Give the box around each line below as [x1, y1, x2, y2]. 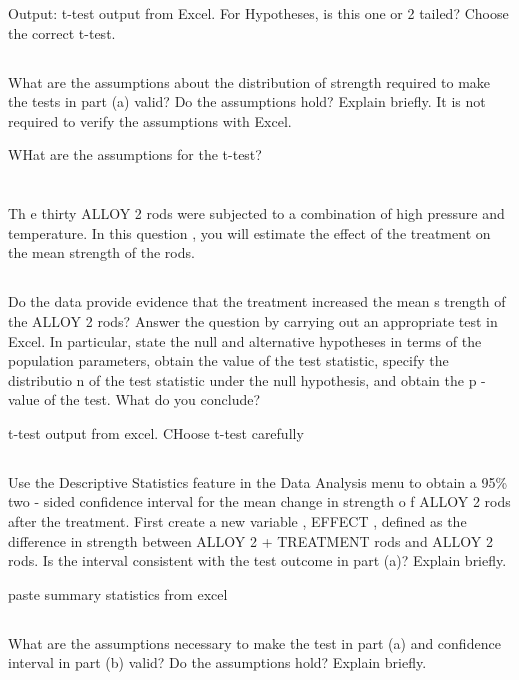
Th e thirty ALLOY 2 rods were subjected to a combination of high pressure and [8, 203, 505, 224]
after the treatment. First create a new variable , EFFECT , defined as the [8, 511, 467, 532]
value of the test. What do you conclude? [8, 389, 261, 410]
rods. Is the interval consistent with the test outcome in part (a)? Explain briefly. [8, 550, 507, 571]
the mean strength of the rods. [8, 242, 195, 263]
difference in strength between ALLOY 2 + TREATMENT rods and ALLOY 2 [8, 530, 494, 551]
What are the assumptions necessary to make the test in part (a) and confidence [8, 632, 501, 653]
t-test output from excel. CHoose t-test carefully [8, 422, 304, 443]
